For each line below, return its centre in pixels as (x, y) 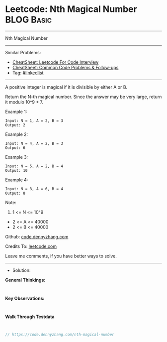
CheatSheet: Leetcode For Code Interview (55, 62)
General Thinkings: (25, 280)
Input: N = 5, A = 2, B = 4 (34, 166)
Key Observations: (25, 298)
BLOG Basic (29, 20)
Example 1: (16, 112)
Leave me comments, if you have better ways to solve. (61, 256)
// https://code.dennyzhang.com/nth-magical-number (60, 335)
